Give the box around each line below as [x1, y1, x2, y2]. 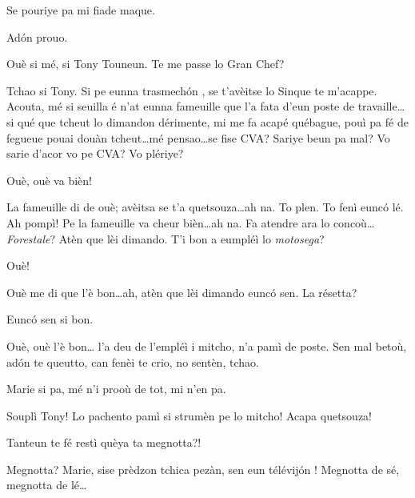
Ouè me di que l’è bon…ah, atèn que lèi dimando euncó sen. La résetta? [6, 283, 357, 300]
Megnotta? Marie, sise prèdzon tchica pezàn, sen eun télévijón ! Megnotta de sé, [6, 460, 400, 477]
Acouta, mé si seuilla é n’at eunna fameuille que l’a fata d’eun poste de [6, 98, 354, 114]
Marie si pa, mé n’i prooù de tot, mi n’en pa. [6, 380, 226, 397]
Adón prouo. [6, 28, 68, 45]
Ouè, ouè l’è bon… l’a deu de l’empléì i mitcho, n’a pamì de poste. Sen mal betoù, [6, 337, 407, 354]
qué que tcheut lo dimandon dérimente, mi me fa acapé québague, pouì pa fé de [18, 113, 409, 130]
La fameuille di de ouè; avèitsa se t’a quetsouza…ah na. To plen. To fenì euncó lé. [6, 199, 404, 215]
